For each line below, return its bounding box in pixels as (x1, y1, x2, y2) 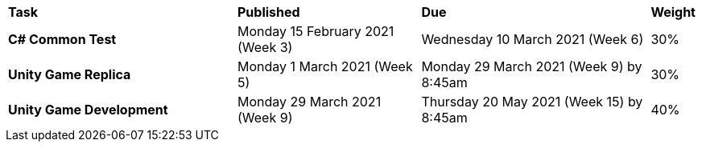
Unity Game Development (8, 102, 168, 118)
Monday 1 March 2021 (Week (237, 58, 413, 74)
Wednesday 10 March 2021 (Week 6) (421, 31, 644, 47)
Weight (650, 4, 696, 20)
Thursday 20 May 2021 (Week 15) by (421, 94, 643, 110)
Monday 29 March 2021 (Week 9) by (421, 58, 642, 74)
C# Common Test (8, 31, 117, 47)
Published (237, 4, 300, 20)
